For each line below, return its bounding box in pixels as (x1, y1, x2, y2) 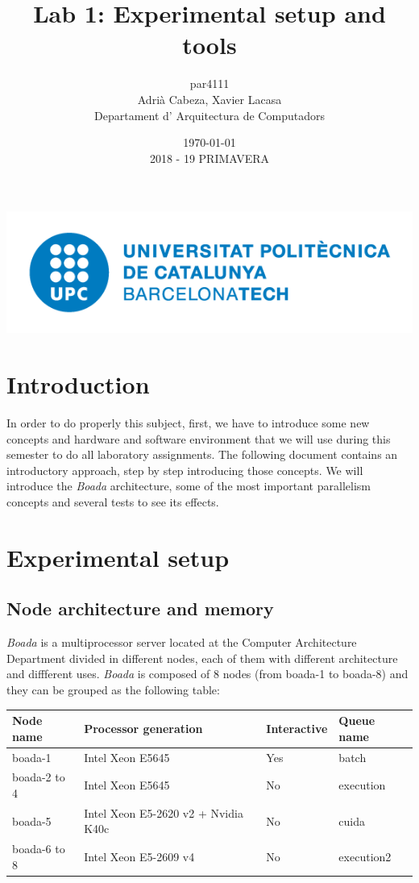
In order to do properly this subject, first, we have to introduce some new (6, 414, 370, 431)
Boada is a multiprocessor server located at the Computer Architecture (6, 634, 357, 651)
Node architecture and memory (6, 596, 274, 621)
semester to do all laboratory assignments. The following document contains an (6, 446, 398, 463)
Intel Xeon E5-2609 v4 (84, 848, 195, 865)
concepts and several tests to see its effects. (6, 494, 219, 510)
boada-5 (12, 812, 52, 829)
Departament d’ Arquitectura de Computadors (94, 106, 325, 123)
